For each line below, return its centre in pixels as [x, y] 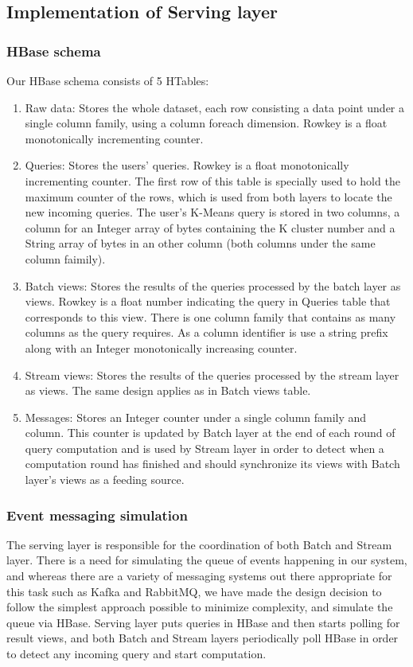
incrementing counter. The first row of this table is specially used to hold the [212, 180]
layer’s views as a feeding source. [105, 480]
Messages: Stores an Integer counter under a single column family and [196, 417]
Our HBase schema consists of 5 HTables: [108, 80]
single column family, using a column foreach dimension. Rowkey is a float [206, 123]
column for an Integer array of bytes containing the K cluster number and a [210, 227]
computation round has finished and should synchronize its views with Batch [212, 464]
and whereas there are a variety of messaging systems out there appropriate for [199, 576]
